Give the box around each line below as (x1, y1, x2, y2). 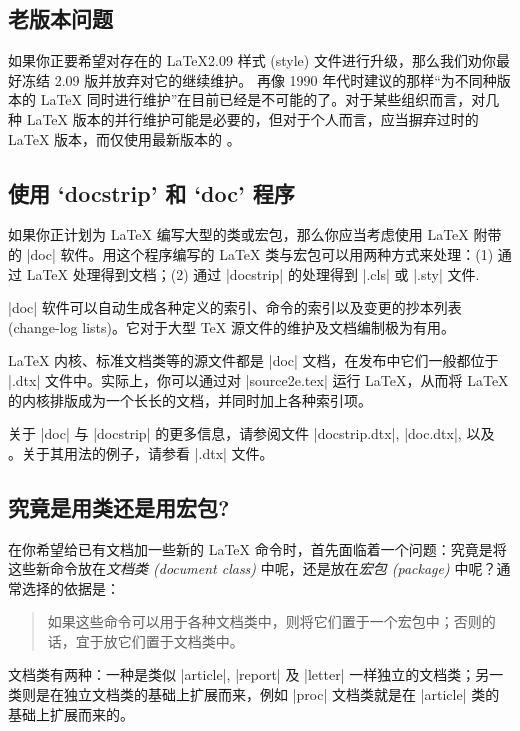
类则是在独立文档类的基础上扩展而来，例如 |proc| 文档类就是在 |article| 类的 (8, 684, 500, 705)
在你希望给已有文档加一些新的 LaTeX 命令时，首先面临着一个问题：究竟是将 (8, 538, 507, 559)
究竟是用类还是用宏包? (8, 491, 230, 522)
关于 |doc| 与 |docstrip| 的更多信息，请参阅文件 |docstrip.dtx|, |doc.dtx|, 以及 (8, 423, 495, 444)
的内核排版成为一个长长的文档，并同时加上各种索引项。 (8, 389, 372, 410)
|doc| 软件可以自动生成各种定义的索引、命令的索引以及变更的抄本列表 (8, 297, 462, 318)
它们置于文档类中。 (117, 630, 244, 651)
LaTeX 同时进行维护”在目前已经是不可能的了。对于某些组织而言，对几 (40, 89, 500, 110)
